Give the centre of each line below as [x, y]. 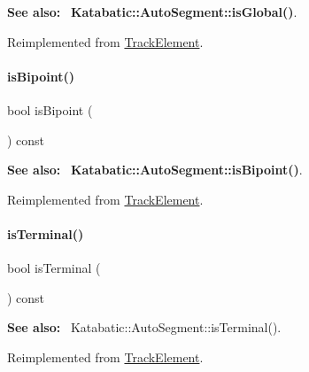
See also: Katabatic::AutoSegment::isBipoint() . [155, 170]
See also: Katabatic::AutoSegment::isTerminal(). [144, 327]
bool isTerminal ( [54, 268]
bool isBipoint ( [50, 109]
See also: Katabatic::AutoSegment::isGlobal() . [152, 12]
